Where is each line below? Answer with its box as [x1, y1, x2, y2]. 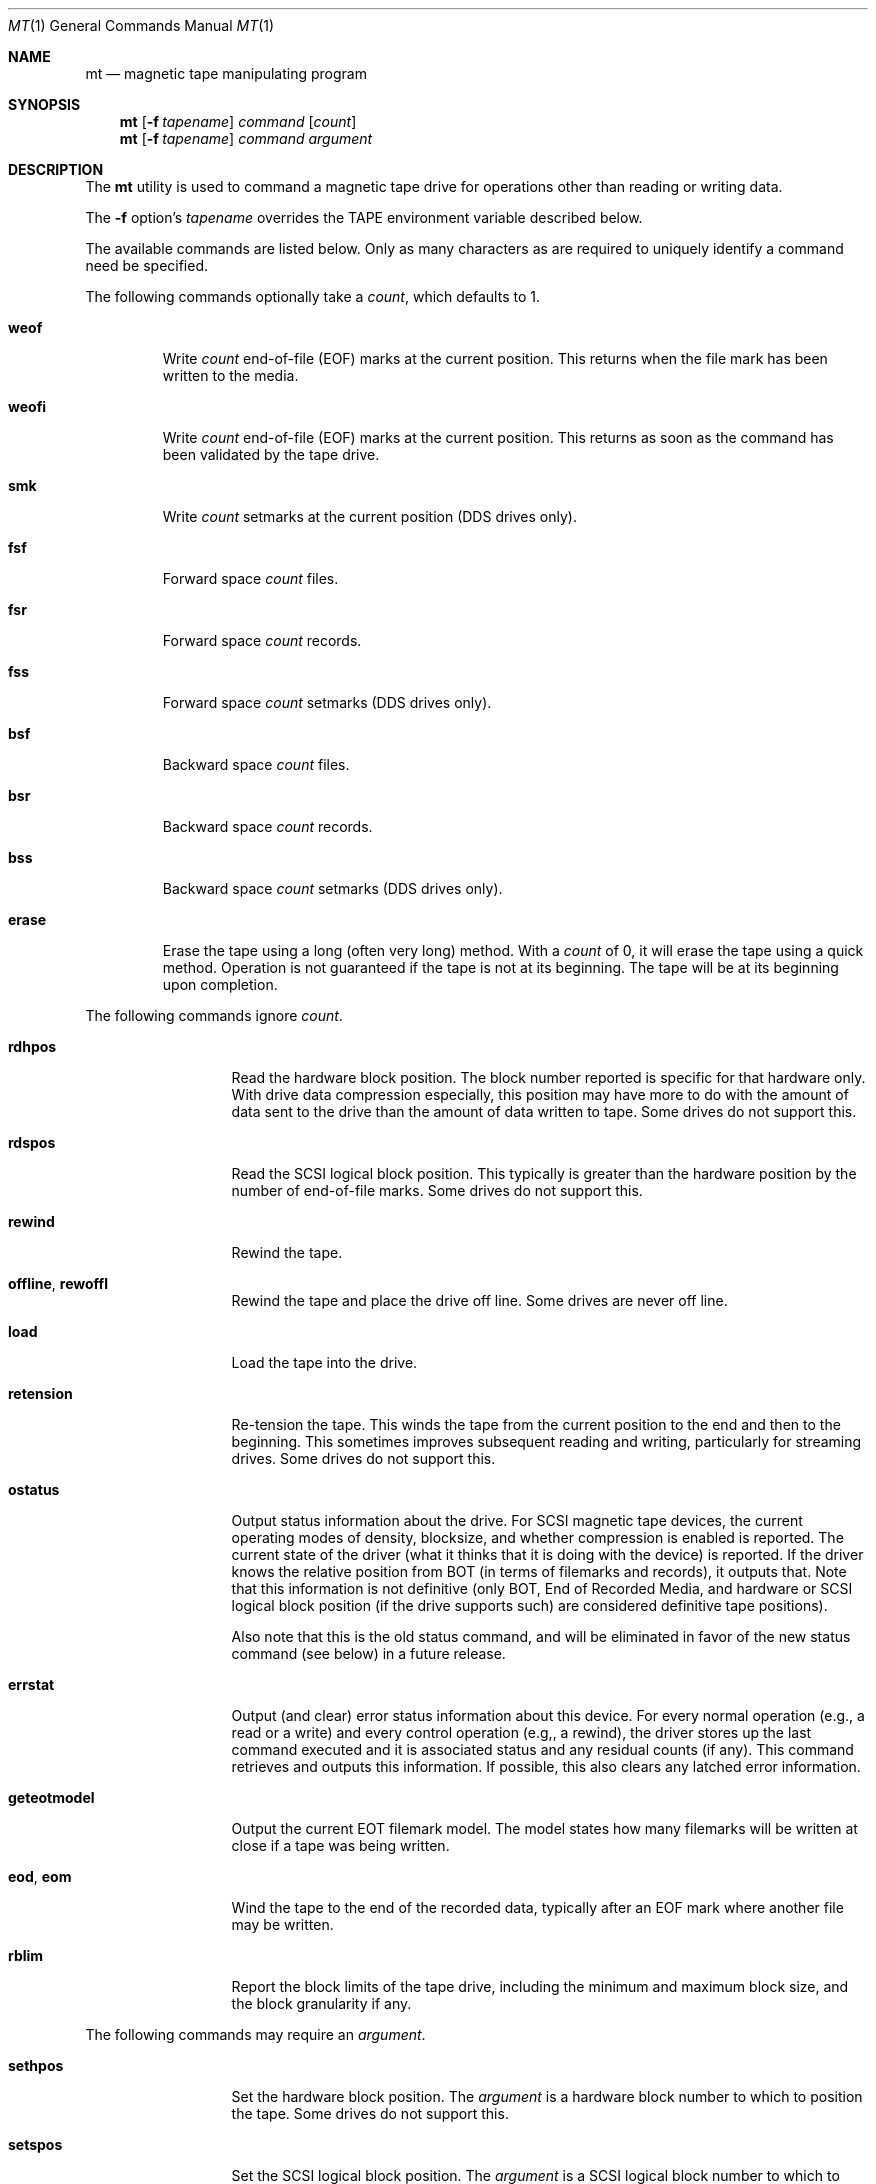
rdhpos [8, 1038, 57, 1055]
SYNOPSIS [8, 96, 81, 113]
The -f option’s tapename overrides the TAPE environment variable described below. [85, 209, 643, 226]
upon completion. [162, 976, 278, 993]
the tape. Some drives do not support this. [231, 2105, 509, 2122]
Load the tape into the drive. [231, 1354, 418, 1371]
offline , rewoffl [8, 1275, 108, 1292]
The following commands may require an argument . [85, 2026, 426, 2043]
